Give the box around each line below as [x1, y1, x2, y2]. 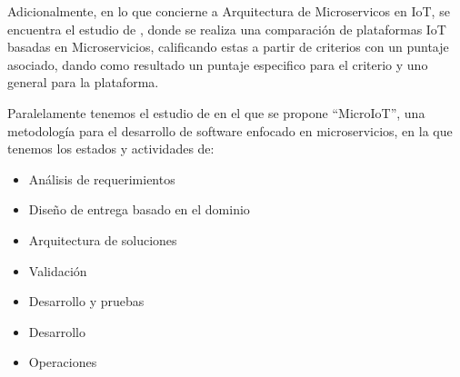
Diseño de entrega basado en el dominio [28, 200, 250, 219]
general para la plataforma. [7, 73, 159, 92]
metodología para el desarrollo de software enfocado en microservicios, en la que [7, 121, 453, 140]
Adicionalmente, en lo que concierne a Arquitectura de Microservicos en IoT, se [7, 2, 450, 20]
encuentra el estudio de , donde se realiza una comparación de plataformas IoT [7, 19, 446, 38]
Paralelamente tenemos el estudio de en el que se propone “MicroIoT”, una [7, 103, 425, 122]
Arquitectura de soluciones [28, 230, 177, 249]
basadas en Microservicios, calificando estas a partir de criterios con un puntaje [7, 37, 449, 56]
